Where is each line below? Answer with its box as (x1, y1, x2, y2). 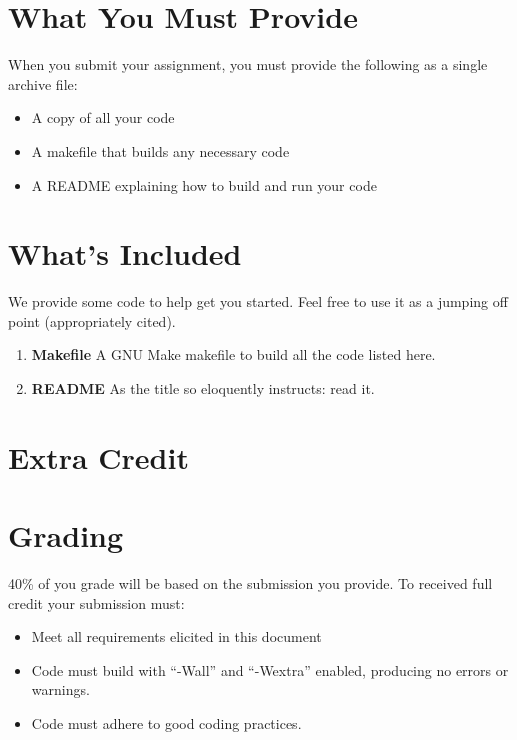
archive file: (8, 73, 78, 94)
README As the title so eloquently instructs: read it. (31, 378, 375, 398)
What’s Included (8, 233, 242, 274)
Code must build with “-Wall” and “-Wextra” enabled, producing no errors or (31, 659, 509, 680)
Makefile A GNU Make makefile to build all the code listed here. (31, 344, 436, 365)
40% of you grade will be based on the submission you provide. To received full (8, 573, 493, 594)
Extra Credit (8, 436, 189, 477)
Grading (8, 515, 124, 556)
